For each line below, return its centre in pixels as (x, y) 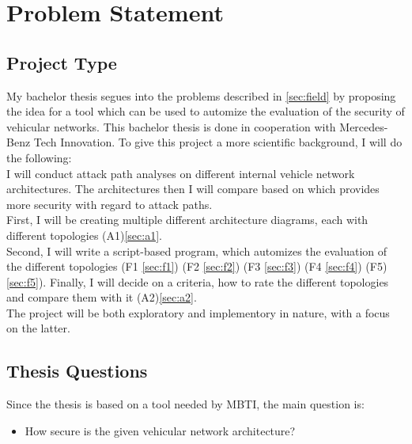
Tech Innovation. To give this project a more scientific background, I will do (218, 142)
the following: (39, 157)
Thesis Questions (77, 371)
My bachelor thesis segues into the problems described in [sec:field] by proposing (201, 95)
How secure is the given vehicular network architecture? (160, 430)
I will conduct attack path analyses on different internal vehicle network (181, 173)
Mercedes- (364, 126)
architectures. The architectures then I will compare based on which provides (193, 189)
